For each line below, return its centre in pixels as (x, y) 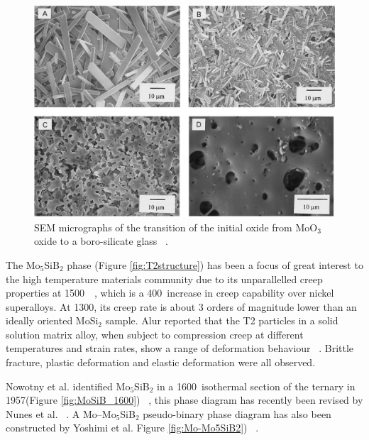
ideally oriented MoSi (52, 320)
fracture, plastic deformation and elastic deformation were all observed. (161, 362)
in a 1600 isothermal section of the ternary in (256, 386)
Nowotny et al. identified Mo (68, 386)
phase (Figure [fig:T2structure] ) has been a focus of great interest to (215, 264)
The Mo (23, 264)
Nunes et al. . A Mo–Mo (61, 413)
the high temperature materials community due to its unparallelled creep (164, 279)
